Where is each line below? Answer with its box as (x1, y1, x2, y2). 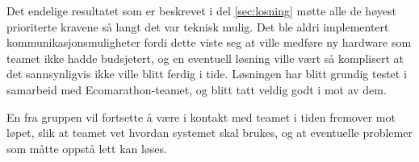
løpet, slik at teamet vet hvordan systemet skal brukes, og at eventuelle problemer (6, 124, 413, 141)
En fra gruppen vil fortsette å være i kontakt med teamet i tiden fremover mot (6, 108, 396, 125)
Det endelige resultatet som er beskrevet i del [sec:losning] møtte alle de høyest (6, 2, 396, 19)
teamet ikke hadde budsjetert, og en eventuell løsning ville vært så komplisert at (6, 49, 404, 66)
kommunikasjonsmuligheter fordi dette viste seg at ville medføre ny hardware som (6, 34, 412, 51)
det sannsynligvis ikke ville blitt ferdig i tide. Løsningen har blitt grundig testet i (6, 65, 407, 82)
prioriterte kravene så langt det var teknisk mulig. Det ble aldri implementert (6, 18, 389, 35)
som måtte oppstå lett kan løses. (6, 139, 167, 156)
